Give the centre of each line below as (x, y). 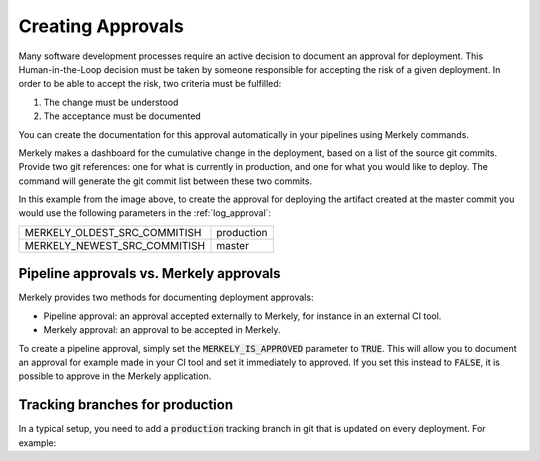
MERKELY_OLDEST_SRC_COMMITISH (113, 232)
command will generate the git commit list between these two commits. (165, 181)
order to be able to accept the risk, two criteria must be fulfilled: (150, 84)
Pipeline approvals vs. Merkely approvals (149, 273)
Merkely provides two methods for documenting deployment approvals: (166, 297)
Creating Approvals (101, 26)
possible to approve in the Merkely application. (115, 376)
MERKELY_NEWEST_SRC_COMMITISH (114, 245)
